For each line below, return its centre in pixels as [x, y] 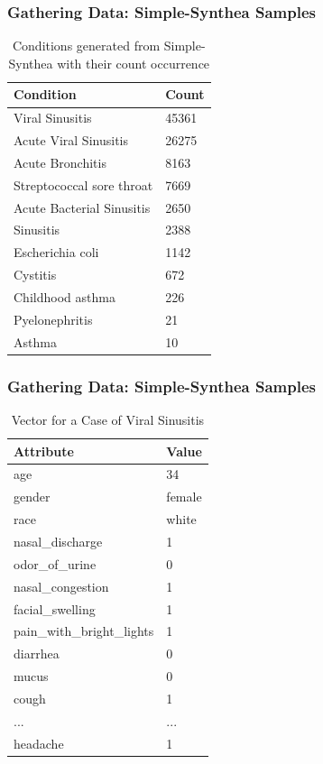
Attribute [44, 451]
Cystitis [35, 275]
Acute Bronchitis [60, 162]
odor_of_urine [55, 563]
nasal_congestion [61, 586]
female [184, 497]
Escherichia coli [56, 252]
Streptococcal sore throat [83, 184]
